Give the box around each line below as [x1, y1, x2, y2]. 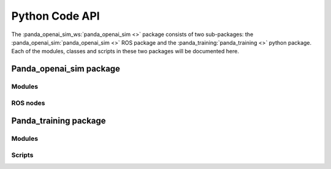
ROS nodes [11, 99, 45, 107]
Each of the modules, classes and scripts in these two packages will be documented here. [11, 48, 239, 55]
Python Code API [11, 9, 101, 23]
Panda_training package [11, 116, 107, 126]
